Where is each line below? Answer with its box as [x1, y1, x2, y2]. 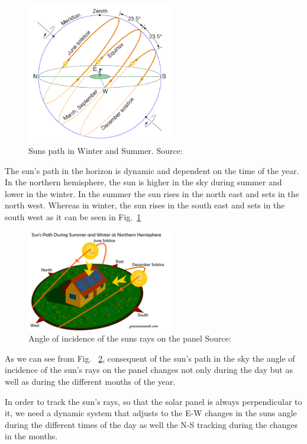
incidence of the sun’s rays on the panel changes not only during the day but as [5, 363, 293, 376]
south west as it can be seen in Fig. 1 [5, 211, 141, 223]
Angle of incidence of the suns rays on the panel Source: [28, 332, 231, 345]
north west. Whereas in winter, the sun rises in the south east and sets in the [5, 199, 285, 211]
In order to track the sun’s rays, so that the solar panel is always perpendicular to [5, 395, 302, 407]
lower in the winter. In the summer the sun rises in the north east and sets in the [5, 187, 299, 200]
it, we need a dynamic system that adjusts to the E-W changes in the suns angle [5, 407, 297, 419]
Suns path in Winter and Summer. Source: [28, 144, 183, 157]
